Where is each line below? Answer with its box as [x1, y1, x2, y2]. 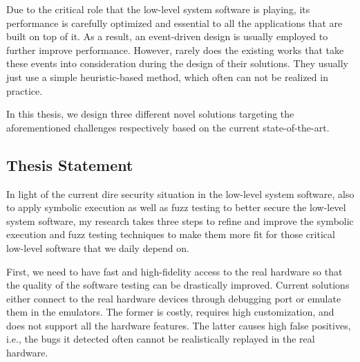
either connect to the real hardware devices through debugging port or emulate [6, 291, 341, 305]
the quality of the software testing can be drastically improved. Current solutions [6, 278, 350, 292]
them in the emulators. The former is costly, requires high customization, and [6, 305, 334, 319]
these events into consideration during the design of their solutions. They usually [6, 56, 348, 71]
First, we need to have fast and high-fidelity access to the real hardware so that [6, 264, 343, 278]
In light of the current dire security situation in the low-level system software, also [6, 186, 354, 201]
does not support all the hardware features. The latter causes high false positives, [6, 318, 351, 332]
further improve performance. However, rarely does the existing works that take [6, 42, 344, 57]
